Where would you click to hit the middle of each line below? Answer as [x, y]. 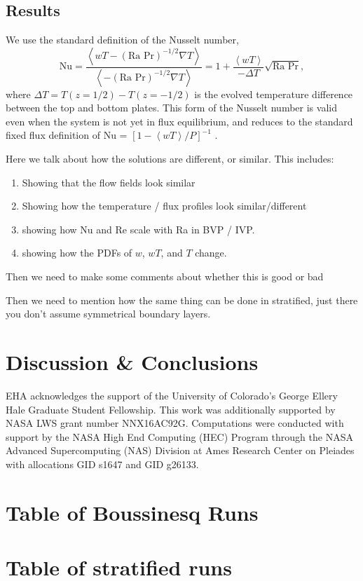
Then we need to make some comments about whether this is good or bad [165, 276]
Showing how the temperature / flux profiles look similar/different [164, 206]
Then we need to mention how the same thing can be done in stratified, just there [182, 300]
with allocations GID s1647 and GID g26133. [102, 464]
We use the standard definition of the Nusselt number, [122, 40]
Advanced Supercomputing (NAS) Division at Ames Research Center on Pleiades [180, 450]
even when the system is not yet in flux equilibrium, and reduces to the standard [179, 121]
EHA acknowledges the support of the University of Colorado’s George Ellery [172, 395]
